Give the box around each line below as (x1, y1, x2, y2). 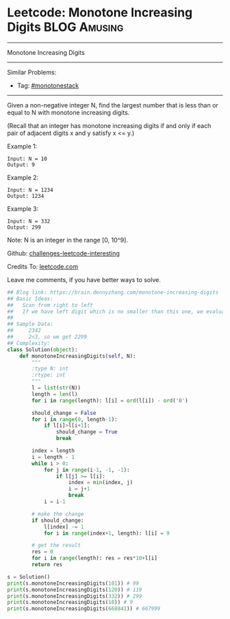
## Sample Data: (7, 320, 53, 328)
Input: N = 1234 (7, 186, 53, 193)
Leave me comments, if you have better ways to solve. (7, 275, 161, 283)
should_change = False (31, 409, 97, 416)
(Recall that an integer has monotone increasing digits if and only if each (7, 121, 212, 129)
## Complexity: (7, 340, 51, 346)
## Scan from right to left (7, 301, 94, 309)
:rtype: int (31, 372, 66, 379)
